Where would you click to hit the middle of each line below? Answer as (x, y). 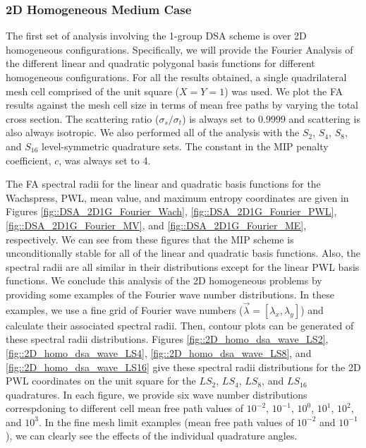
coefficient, (29, 160)
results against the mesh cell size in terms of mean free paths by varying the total (182, 105)
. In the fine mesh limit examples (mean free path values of (166, 422)
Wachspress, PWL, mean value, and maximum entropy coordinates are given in (177, 197)
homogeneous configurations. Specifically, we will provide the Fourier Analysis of (179, 49)
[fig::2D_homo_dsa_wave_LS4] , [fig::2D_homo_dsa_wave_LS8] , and (159, 352)
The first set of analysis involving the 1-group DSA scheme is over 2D (156, 36)
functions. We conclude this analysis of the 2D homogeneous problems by (164, 280)
